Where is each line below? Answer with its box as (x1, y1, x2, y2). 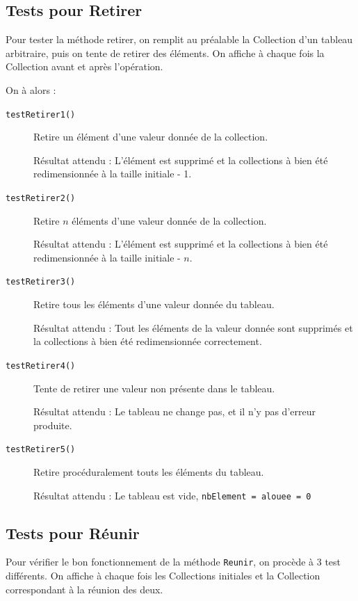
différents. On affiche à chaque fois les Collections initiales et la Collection (6, 568, 320, 583)
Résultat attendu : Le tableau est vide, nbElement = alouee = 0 (33, 488, 311, 502)
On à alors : (6, 82, 56, 97)
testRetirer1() (6, 109, 76, 120)
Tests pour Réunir (6, 522, 140, 543)
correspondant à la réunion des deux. (6, 582, 163, 596)
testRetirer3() (6, 277, 76, 287)
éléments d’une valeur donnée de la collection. (72, 213, 267, 227)
